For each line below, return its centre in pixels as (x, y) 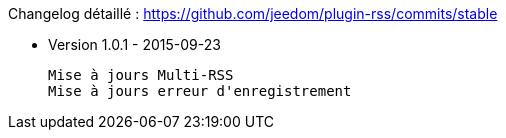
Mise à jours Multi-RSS (141, 75)
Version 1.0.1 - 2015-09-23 (134, 44)
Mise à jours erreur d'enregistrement (200, 91)
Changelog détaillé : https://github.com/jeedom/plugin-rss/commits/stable (253, 13)
